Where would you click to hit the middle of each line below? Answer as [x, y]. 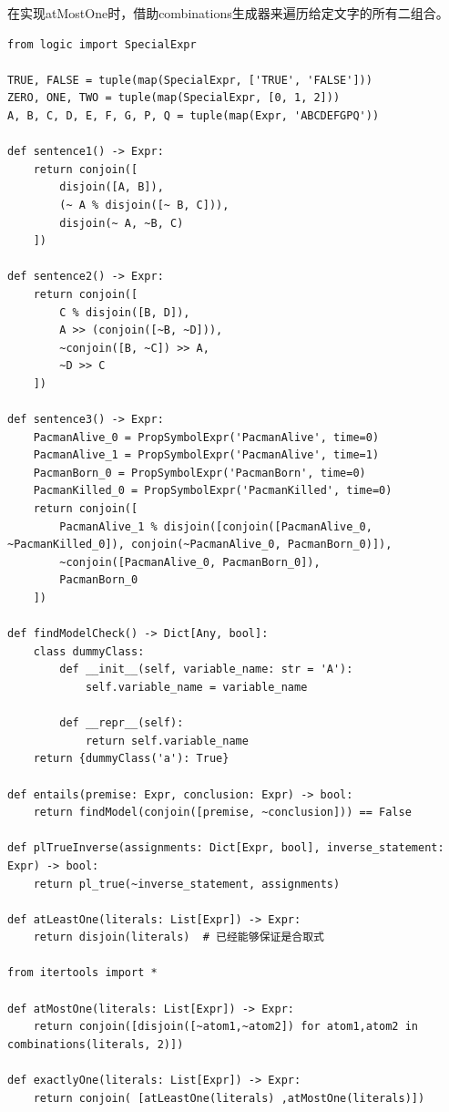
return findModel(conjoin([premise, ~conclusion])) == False [222, 813]
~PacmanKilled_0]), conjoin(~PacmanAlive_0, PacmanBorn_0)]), [200, 545]
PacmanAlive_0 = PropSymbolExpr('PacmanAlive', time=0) [206, 437]
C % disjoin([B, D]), [125, 312]
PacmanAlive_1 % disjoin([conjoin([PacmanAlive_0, [216, 526]
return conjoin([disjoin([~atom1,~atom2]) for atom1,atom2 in [226, 1027]
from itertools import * [82, 973]
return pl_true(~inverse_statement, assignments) [187, 884]
